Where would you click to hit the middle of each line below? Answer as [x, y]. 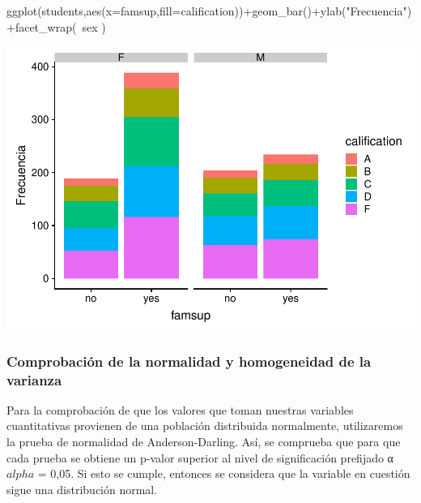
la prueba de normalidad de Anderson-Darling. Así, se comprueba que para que [204, 442]
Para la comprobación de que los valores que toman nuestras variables [180, 409]
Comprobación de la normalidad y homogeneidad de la [189, 361]
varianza [34, 379]
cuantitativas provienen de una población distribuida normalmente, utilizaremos [205, 426]
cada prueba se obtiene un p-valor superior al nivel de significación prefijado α [200, 457]
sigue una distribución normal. [82, 489]
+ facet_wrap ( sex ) [56, 26]
